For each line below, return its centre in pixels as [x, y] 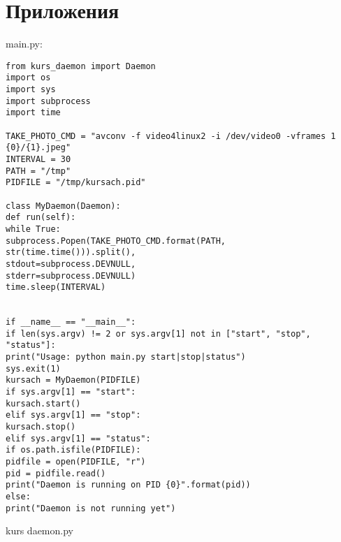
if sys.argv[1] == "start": [71, 392]
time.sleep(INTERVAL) [56, 287]
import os [28, 78]
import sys [31, 90]
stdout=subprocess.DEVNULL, [71, 264]
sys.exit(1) [33, 368]
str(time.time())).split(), [71, 252]
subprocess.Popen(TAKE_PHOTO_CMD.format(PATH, [116, 241]
